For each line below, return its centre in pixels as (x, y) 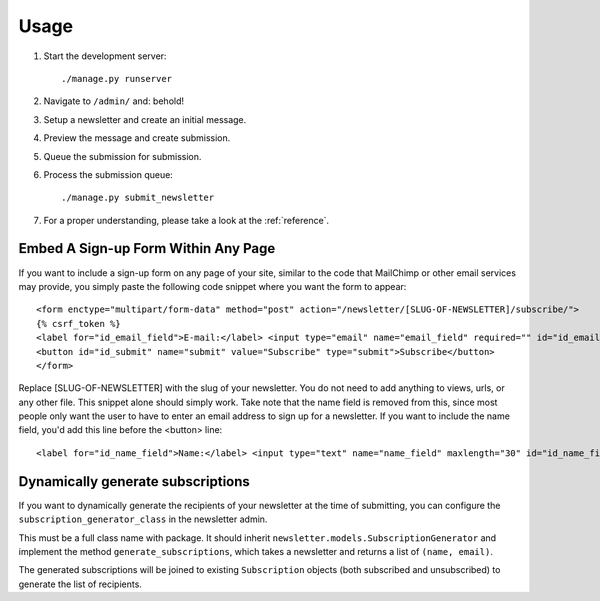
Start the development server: (105, 56)
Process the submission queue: (108, 174)
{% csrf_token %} (78, 323)
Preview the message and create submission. (137, 138)
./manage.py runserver (117, 78)
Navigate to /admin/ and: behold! (114, 101)
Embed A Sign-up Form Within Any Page (147, 248)
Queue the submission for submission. (122, 156)
